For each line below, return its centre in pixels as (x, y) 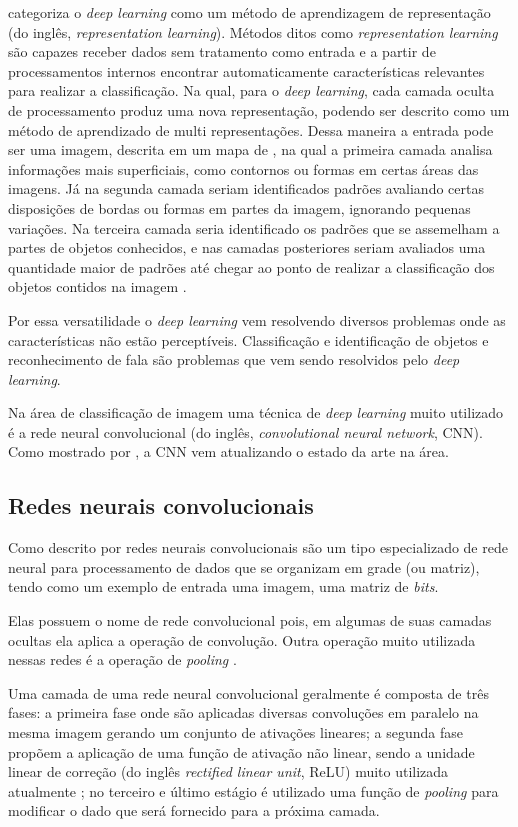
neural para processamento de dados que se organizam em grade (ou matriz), (244, 566)
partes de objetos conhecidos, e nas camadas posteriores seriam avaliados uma (247, 247)
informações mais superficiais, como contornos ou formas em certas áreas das (243, 168)
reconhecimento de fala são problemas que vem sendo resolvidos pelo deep (234, 359)
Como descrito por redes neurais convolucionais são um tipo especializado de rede (258, 547)
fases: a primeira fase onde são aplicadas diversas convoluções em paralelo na (243, 712)
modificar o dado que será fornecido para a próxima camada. (194, 810)
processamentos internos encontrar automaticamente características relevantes (246, 70)
